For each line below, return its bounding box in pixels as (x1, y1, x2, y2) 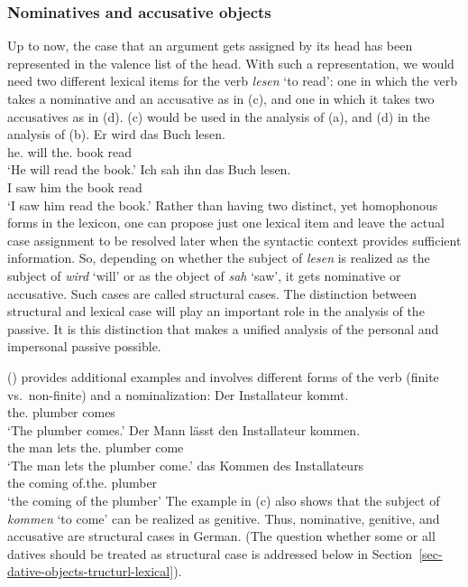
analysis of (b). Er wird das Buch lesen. (7, 125, 225, 144)
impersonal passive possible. (7, 337, 161, 356)
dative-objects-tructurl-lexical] (7, 562, 174, 581)
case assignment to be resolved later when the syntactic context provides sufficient (7, 230, 462, 249)
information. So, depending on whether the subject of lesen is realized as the (7, 248, 430, 267)
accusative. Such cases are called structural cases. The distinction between (7, 284, 418, 303)
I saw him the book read (7, 177, 142, 196)
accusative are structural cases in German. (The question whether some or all (7, 526, 436, 545)
